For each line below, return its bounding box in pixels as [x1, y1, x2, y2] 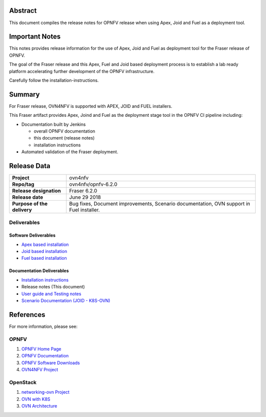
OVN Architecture [21, 403, 58, 409]
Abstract [9, 6, 37, 15]
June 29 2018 [69, 194, 101, 201]
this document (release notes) [33, 135, 95, 141]
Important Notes [9, 33, 61, 41]
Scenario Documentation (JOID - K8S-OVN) [21, 298, 110, 304]
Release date [12, 194, 43, 201]
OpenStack [9, 379, 37, 386]
